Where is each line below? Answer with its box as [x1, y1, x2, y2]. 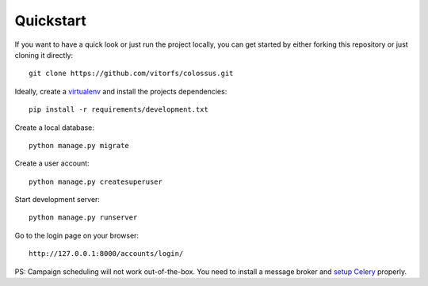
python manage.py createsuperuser [29, 177, 162, 186]
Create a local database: [14, 123, 94, 132]
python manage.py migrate [29, 141, 130, 150]
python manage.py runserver [29, 213, 138, 222]
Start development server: [14, 195, 101, 204]
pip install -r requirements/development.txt [29, 105, 209, 114]
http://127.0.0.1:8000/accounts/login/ [29, 250, 184, 258]
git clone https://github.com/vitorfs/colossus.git [29, 69, 234, 78]
